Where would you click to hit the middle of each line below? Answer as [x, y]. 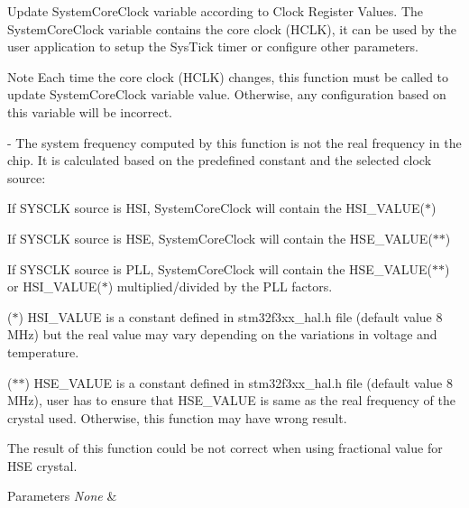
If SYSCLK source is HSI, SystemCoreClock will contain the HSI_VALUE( [216, 208]
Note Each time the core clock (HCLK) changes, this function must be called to [228, 76]
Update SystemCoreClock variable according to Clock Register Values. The [215, 11]
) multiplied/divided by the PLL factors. [220, 286]
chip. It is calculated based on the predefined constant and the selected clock [220, 160]
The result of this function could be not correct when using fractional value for [225, 448]
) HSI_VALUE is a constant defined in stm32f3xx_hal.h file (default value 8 [230, 316]
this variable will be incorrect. [90, 111]
